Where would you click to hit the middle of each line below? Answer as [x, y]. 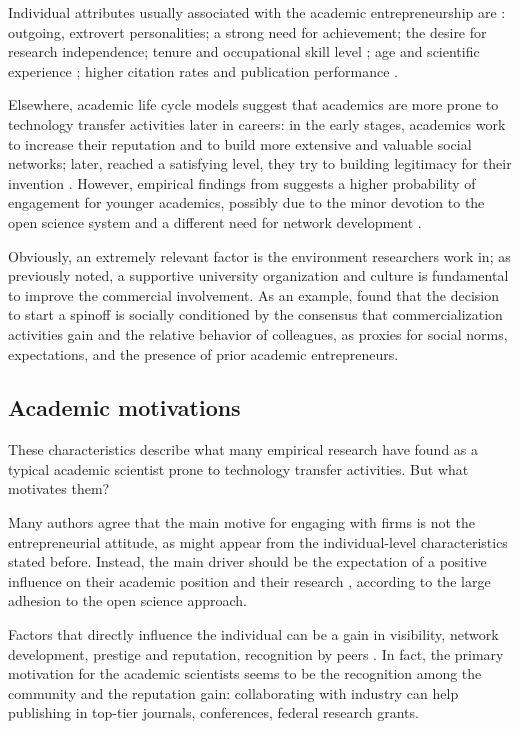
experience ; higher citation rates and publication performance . [203, 70]
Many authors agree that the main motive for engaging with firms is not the [242, 522]
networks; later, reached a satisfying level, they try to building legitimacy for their [260, 163]
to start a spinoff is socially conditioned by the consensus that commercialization [255, 314]
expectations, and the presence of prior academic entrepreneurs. [203, 353]
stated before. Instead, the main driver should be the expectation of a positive [247, 561]
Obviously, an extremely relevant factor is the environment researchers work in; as [259, 255]
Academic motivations [124, 407]
